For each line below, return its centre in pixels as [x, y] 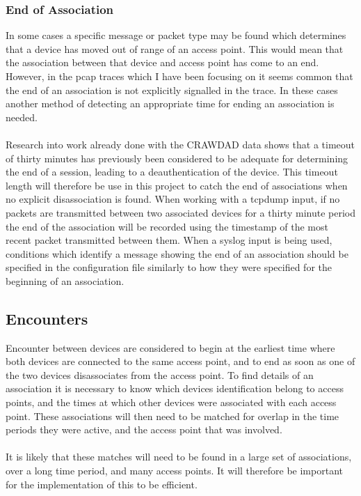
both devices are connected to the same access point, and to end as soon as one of [180, 361]
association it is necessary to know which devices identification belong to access [175, 388]
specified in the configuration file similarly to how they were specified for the [169, 267]
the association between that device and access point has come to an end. [162, 62]
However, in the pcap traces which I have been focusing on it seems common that [179, 76]
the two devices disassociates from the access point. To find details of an [160, 374]
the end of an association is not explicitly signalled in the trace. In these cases [172, 90]
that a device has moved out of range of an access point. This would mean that [175, 48]
